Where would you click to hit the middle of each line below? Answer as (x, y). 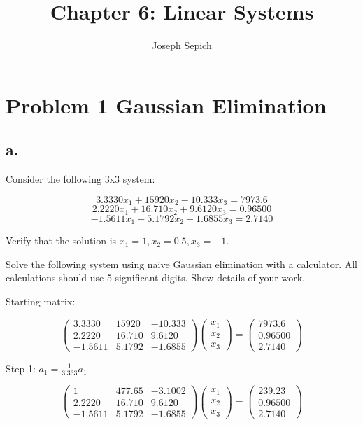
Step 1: (21, 368)
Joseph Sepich (182, 45)
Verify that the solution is (61, 241)
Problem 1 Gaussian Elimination (166, 105)
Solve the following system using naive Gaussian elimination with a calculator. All (181, 264)
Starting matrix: (41, 301)
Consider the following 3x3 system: (80, 179)
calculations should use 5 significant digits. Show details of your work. (155, 278)
